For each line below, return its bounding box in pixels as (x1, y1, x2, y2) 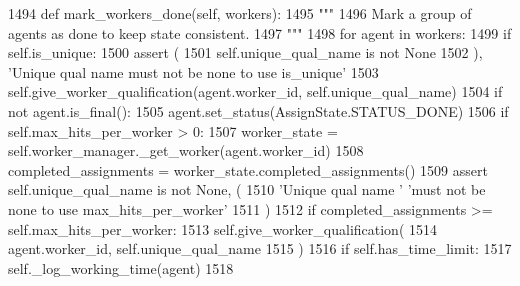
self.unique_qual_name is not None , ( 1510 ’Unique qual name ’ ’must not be (8, 179, 486, 200)
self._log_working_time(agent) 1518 (8, 257, 234, 278)
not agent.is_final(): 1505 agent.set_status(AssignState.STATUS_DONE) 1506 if (8, 100, 509, 121)
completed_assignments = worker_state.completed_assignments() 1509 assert (8, 159, 488, 180)
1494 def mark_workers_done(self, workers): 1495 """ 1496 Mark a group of (8, 3, 472, 23)
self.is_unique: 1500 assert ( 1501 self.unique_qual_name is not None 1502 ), (8, 42, 483, 63)
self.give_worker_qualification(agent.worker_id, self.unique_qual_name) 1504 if (8, 81, 503, 102)
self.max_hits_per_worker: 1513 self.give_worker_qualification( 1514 (8, 218, 438, 239)
